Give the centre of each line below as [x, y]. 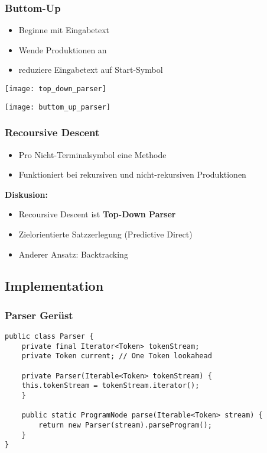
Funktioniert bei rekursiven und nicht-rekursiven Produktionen [132, 174]
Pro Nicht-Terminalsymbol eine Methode [92, 154]
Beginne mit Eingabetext [64, 30]
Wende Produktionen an [63, 49]
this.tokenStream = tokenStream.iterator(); [110, 386]
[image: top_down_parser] [56, 89]
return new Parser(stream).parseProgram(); [125, 425]
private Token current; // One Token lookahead [117, 356]
